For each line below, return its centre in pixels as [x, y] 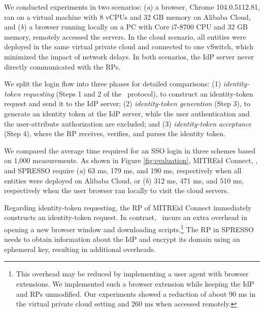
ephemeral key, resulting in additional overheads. [80, 249]
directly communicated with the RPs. [62, 66]
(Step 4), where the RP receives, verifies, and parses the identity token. [115, 133]
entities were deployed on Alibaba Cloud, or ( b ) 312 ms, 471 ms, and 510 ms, [124, 180]
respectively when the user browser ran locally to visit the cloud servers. [117, 190]
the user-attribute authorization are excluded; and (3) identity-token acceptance [128, 123]
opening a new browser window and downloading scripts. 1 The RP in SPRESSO [129, 228]
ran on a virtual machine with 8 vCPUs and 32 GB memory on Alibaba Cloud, [127, 17]
